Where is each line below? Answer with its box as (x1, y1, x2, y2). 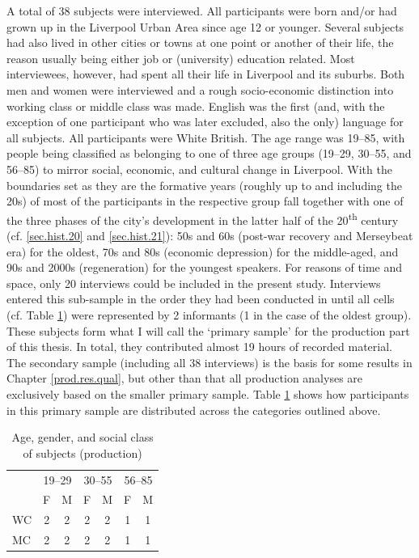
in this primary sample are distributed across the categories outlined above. (6, 401, 381, 418)
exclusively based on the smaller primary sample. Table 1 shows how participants (6, 385, 409, 402)
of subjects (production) (23, 444, 142, 461)
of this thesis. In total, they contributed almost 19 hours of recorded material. (6, 338, 392, 355)
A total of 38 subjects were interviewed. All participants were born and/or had (6, 2, 397, 19)
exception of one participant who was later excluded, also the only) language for (6, 113, 404, 130)
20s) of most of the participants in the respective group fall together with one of (6, 192, 404, 209)
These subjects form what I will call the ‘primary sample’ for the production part (6, 322, 410, 339)
